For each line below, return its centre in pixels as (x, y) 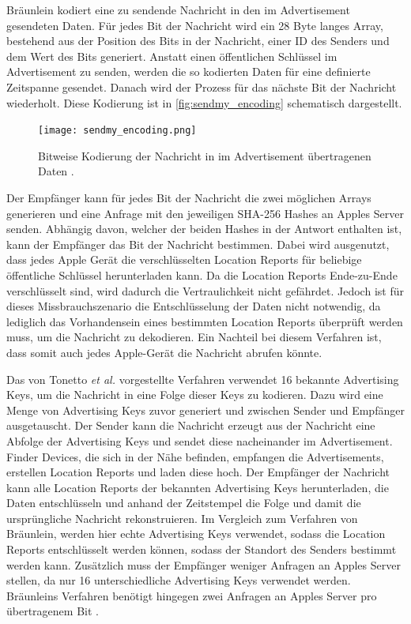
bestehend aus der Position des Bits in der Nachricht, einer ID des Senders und (198, 41)
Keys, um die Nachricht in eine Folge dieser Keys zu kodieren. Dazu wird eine (195, 395)
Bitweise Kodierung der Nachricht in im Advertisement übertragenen (205, 155)
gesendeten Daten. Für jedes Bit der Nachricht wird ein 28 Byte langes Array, (195, 25)
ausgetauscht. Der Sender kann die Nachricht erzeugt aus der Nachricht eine (191, 425)
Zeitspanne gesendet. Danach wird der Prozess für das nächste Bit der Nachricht (202, 86)
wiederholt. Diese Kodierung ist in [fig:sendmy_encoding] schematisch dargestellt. (204, 102)
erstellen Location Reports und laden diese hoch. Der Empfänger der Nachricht (198, 472)
